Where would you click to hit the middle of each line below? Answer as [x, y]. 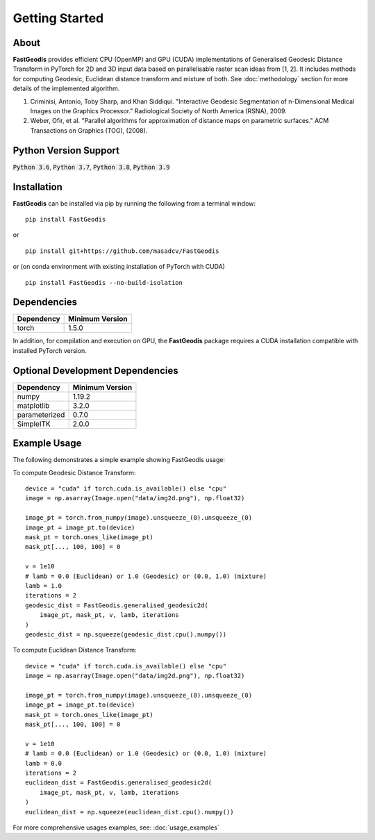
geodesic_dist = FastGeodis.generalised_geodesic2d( [117, 605]
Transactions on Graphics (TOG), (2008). [89, 130]
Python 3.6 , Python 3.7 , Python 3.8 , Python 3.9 [91, 167]
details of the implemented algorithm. [66, 89]
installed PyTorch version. [50, 350]
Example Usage [47, 444]
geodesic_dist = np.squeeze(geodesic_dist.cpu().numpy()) [126, 634]
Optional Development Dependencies [95, 371]
